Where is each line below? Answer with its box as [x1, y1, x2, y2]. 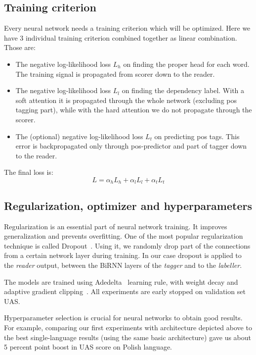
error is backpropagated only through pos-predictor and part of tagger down [15, 141, 247, 151]
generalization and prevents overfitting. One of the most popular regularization [4, 231, 243, 241]
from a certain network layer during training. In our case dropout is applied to [4, 250, 242, 260]
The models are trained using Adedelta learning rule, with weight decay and [4, 276, 238, 287]
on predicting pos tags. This [154, 131, 240, 141]
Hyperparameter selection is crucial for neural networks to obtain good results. [4, 312, 243, 323]
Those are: [4, 42, 36, 52]
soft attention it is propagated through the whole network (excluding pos [15, 95, 237, 105]
